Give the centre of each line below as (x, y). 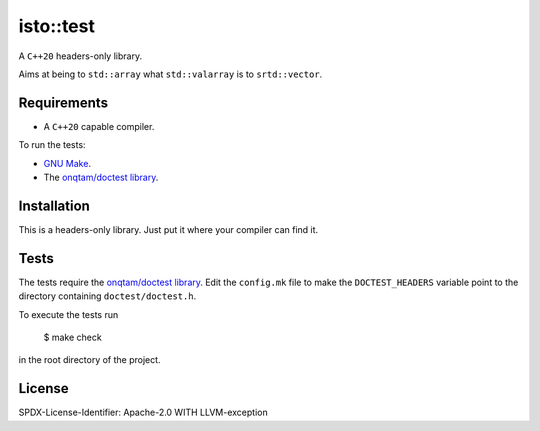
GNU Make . (67, 163)
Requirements (63, 102)
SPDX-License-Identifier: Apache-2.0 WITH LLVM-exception (143, 412)
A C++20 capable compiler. (99, 126)
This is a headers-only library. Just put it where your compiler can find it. (168, 229)
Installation (54, 205)
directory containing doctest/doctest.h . (107, 296)
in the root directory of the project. (89, 360)
